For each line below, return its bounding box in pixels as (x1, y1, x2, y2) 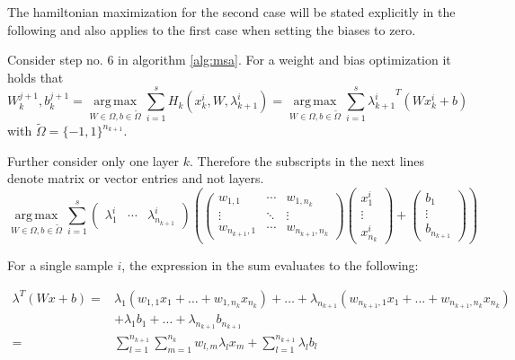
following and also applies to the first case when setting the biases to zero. (7, 20, 416, 39)
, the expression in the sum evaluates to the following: (121, 256, 419, 275)
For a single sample (7, 256, 113, 275)
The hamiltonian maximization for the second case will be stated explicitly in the (7, 3, 456, 21)
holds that (7, 67, 64, 86)
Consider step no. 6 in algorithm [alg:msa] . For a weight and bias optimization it (7, 50, 451, 69)
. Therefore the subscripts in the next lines (189, 151, 424, 170)
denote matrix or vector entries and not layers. (7, 169, 264, 188)
